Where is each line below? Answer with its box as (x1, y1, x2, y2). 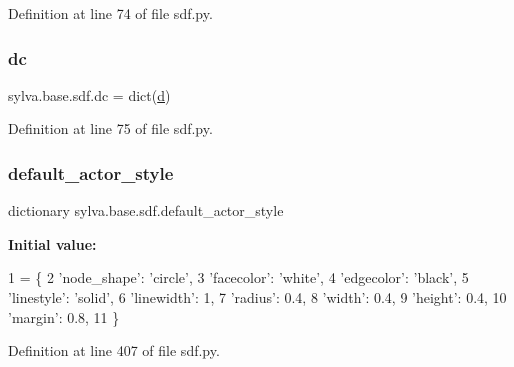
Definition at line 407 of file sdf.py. (8, 340, 220, 361)
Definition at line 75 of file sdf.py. (8, 118, 213, 139)
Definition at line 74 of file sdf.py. (8, 3, 213, 23)
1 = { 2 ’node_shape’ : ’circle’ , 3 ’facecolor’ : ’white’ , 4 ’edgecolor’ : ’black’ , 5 (8, 267, 469, 288)
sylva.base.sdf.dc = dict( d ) (8, 84, 171, 105)
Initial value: (8, 233, 97, 254)
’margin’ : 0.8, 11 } (8, 306, 120, 327)
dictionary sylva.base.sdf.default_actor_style (8, 200, 284, 221)
